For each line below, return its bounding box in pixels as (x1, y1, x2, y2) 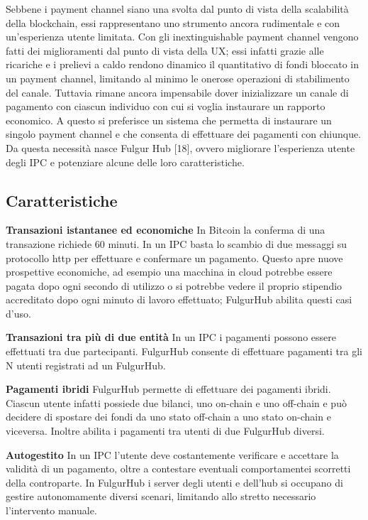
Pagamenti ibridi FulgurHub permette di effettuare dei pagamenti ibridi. (6, 381, 331, 396)
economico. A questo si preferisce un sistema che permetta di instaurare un (6, 112, 332, 127)
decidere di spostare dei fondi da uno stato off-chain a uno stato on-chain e (6, 409, 331, 424)
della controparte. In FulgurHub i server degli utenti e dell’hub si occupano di (6, 475, 343, 489)
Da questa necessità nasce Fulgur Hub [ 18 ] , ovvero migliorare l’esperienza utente (6, 140, 355, 155)
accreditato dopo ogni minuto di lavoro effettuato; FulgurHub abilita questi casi (6, 292, 352, 307)
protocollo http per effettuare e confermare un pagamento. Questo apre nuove (6, 250, 343, 265)
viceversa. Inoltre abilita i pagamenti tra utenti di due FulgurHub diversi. (6, 423, 325, 438)
